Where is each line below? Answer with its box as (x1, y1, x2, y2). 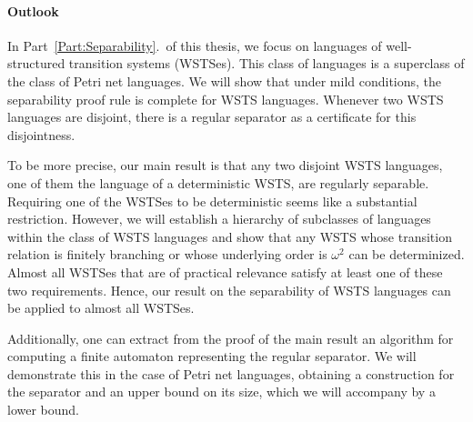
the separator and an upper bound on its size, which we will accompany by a (7, 382, 436, 401)
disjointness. (7, 125, 75, 144)
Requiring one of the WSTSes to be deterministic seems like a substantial (7, 191, 418, 210)
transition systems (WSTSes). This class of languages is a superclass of (68, 54, 465, 73)
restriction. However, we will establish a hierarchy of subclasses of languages (7, 209, 431, 228)
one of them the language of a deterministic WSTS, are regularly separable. (7, 173, 429, 192)
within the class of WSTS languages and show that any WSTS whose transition (7, 226, 452, 246)
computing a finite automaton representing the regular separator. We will (7, 347, 417, 366)
